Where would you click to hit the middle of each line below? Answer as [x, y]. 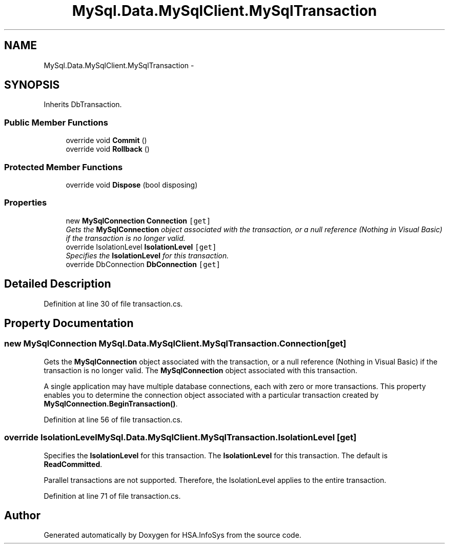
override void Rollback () [108, 149]
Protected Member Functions [64, 167]
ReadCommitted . [73, 464]
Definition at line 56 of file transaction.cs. [113, 419]
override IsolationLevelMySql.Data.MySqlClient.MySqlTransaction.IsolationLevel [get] [180, 438]
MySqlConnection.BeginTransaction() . [111, 403]
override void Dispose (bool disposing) [132, 185]
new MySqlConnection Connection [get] [138, 220]
